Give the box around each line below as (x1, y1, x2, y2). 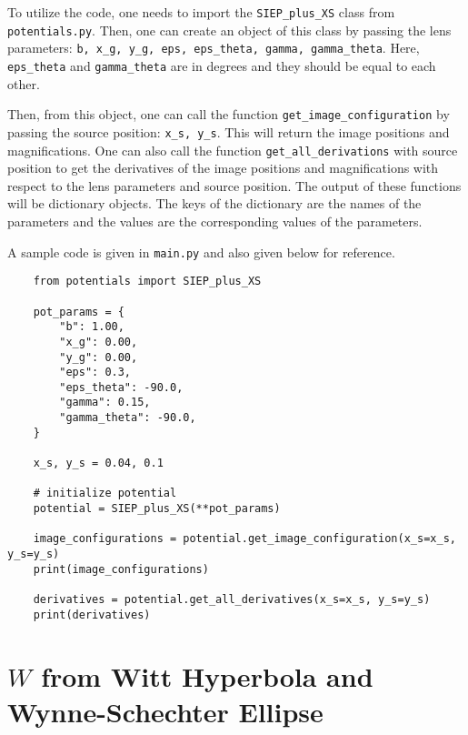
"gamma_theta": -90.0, (59, 411, 196, 425)
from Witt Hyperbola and (41, 657, 373, 694)
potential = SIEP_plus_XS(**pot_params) (33, 502, 281, 516)
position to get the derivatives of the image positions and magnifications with (7, 158, 439, 177)
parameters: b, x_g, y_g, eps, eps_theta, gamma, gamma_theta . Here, (7, 38, 420, 57)
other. (7, 74, 40, 93)
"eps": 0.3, (59, 366, 132, 379)
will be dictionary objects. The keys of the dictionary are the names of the (7, 194, 422, 213)
